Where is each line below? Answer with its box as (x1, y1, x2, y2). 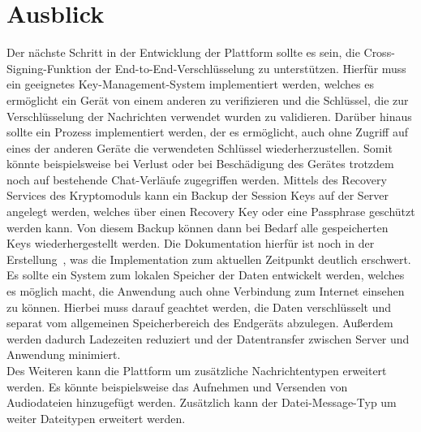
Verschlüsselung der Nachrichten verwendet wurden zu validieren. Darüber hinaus (6, 107, 412, 124)
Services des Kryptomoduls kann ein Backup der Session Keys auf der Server (6, 187, 389, 204)
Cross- (363, 44, 395, 61)
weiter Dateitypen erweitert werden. (6, 409, 186, 426)
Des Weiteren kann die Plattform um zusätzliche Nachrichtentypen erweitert (6, 362, 387, 378)
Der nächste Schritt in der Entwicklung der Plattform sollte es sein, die (6, 44, 360, 61)
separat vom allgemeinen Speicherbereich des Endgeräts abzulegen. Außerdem (6, 314, 393, 331)
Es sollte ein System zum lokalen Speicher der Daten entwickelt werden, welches (6, 266, 405, 283)
